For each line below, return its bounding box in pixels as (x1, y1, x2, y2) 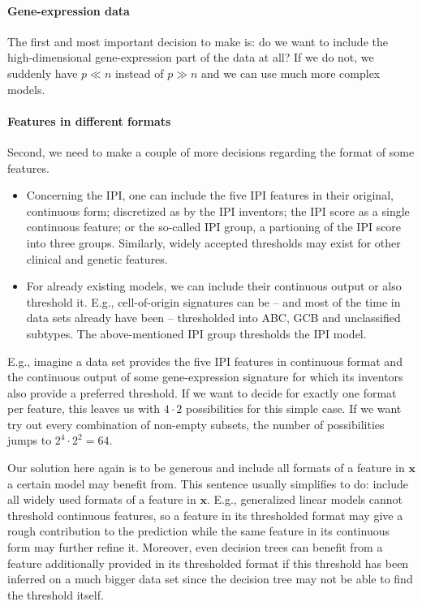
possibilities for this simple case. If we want (186, 400, 402, 417)
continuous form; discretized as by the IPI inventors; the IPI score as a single (26, 202, 410, 219)
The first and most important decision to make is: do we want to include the (7, 32, 388, 49)
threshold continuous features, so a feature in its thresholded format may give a (7, 506, 403, 523)
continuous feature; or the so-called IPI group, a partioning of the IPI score (26, 218, 402, 235)
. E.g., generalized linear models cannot (206, 491, 403, 508)
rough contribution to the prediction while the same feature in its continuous (7, 522, 390, 539)
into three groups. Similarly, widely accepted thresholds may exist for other (26, 234, 401, 251)
